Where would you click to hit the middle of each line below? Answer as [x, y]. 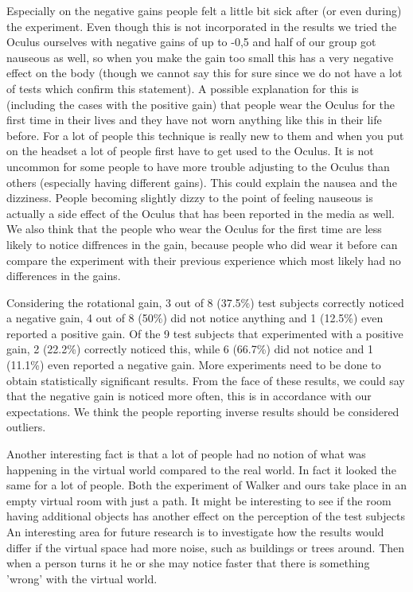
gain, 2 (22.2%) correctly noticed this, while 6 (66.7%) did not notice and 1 [190, 349]
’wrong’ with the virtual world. [82, 578]
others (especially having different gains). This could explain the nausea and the [202, 182]
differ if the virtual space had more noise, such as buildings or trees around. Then [206, 547]
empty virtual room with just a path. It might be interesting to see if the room [199, 500]
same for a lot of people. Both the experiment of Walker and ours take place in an [206, 485]
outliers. [26, 427]
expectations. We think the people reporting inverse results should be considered [203, 411]
